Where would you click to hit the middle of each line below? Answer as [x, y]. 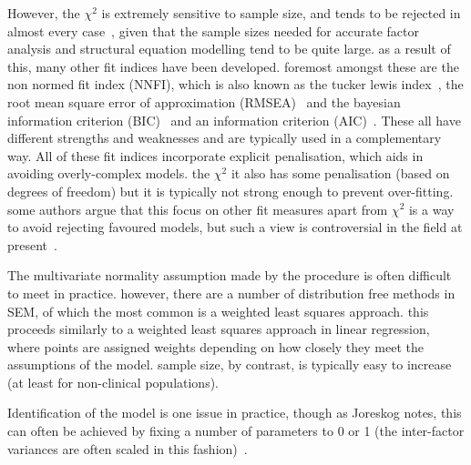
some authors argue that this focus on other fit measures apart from [198, 209]
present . [32, 244]
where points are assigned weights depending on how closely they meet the [215, 346]
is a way [431, 209]
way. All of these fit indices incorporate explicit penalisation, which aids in [215, 155]
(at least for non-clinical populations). [113, 382]
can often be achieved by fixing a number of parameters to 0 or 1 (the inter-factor [236, 431]
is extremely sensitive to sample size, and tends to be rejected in [281, 13]
